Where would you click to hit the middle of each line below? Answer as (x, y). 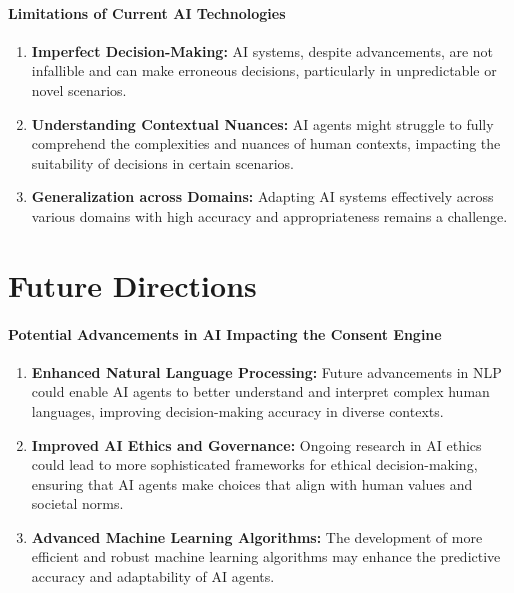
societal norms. (77, 503)
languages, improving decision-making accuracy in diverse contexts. (237, 410)
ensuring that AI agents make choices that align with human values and (252, 483)
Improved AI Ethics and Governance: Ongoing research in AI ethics (256, 444)
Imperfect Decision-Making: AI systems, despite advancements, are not (262, 50)
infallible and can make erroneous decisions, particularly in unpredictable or (264, 70)
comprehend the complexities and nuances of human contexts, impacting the (266, 143)
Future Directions (132, 284)
